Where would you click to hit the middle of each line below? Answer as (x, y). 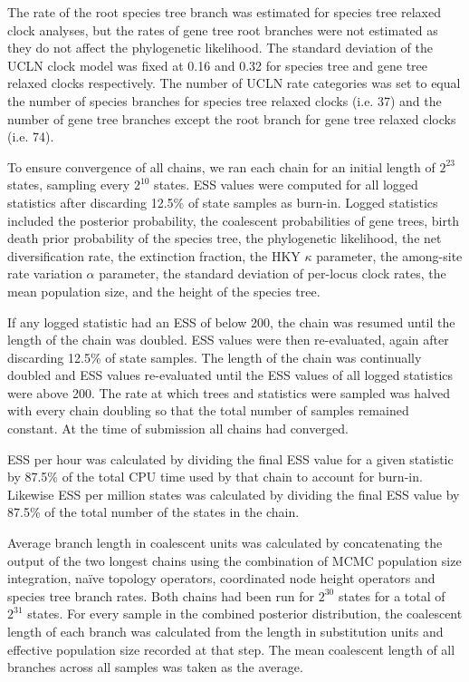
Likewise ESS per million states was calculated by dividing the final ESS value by (234, 494)
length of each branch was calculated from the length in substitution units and (225, 631)
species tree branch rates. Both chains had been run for (161, 595)
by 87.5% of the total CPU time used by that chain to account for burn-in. (215, 477)
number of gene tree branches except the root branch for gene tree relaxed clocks (232, 118)
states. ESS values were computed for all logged (286, 185)
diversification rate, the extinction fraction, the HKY (154, 255)
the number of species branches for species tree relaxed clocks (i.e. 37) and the (225, 100)
